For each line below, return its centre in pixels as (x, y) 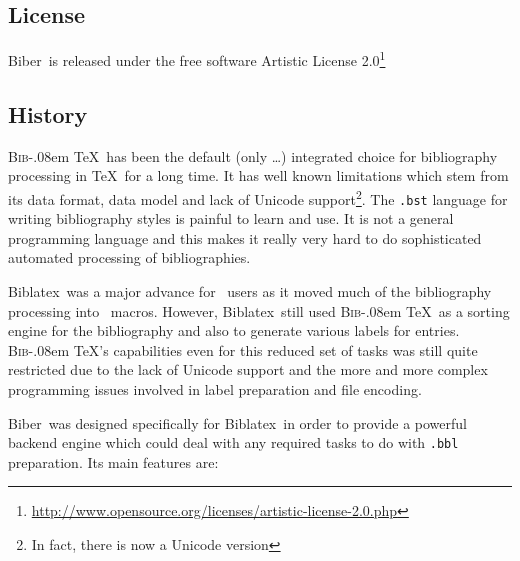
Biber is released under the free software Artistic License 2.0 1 (197, 58)
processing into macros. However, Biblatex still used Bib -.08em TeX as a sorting (259, 310)
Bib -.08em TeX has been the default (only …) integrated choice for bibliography (253, 155)
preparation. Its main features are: (113, 461)
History (48, 113)
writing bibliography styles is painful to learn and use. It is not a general (231, 218)
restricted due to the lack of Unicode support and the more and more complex (248, 369)
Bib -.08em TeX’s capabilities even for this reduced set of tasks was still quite (243, 349)
